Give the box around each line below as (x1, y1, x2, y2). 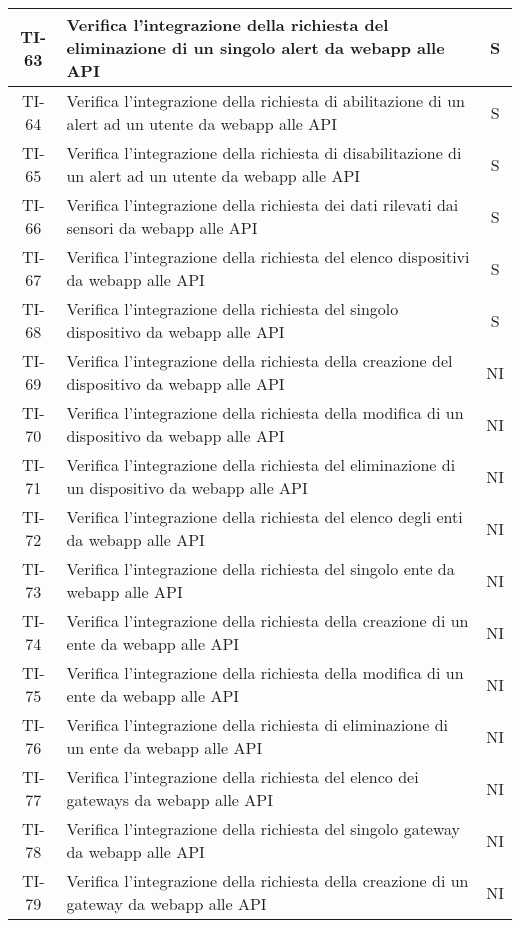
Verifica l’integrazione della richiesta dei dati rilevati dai (66, 193, 459, 216)
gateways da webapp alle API (66, 788, 273, 811)
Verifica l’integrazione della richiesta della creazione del (66, 349, 453, 372)
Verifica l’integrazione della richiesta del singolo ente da (66, 557, 455, 580)
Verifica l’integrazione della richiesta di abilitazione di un (66, 89, 465, 112)
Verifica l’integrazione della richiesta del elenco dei (66, 765, 419, 788)
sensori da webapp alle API (66, 216, 258, 239)
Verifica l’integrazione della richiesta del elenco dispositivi (66, 245, 470, 268)
